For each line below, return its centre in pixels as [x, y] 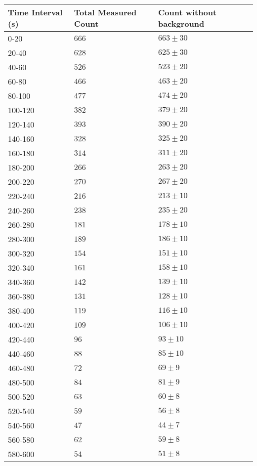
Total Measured [105, 12]
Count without [188, 12]
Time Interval [35, 12]
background [181, 23]
